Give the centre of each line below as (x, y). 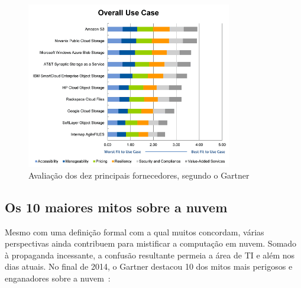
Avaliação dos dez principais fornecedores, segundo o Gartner (139, 175)
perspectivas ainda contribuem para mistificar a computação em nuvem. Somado (151, 243)
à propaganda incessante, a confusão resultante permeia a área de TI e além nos (150, 255)
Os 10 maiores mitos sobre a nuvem (116, 207)
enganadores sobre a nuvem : (58, 278)
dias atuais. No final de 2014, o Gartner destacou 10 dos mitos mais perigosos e (149, 266)
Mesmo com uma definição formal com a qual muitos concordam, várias (135, 232)
